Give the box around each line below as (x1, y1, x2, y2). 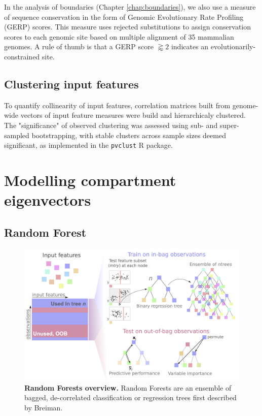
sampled (4, 130, 29, 140)
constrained (4, 51, 40, 61)
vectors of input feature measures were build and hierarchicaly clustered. (20, 110, 246, 120)
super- (219, 119, 239, 130)
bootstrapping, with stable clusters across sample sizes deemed (31, 130, 226, 140)
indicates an (171, 41, 209, 52)
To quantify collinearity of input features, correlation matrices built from (4, 100, 231, 110)
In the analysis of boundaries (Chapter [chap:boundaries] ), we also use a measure (4, 2, 256, 12)
